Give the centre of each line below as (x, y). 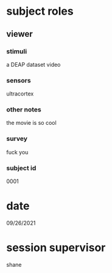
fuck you (17, 152)
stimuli (17, 51)
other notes (24, 110)
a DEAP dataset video (33, 64)
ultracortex (20, 94)
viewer (20, 34)
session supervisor (56, 248)
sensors (19, 80)
